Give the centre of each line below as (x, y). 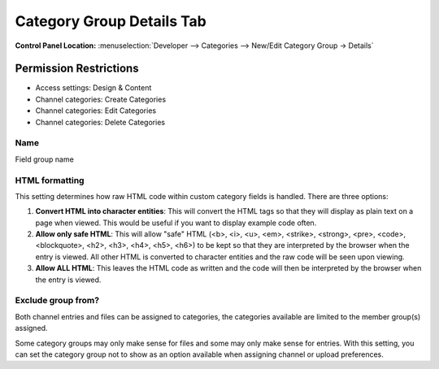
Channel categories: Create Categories (101, 99)
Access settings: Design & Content (93, 88)
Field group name (45, 159)
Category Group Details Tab (111, 21)
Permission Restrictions (77, 69)
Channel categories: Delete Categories (100, 122)
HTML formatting (50, 180)
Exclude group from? (57, 301)
